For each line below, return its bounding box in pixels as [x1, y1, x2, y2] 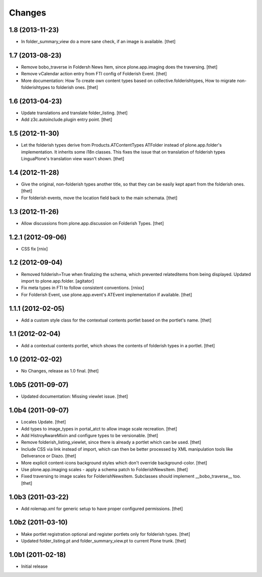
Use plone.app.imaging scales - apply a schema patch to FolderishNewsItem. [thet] [21, 466, 188, 472]
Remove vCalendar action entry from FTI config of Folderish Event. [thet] [21, 71, 167, 77]
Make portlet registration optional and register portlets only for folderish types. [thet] [21, 531, 190, 537]
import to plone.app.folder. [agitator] [21, 278, 94, 284]
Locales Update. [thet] [21, 419, 66, 425]
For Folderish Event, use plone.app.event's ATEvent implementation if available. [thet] [21, 291, 193, 297]
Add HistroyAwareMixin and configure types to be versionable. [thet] [21, 433, 159, 439]
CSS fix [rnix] [21, 246, 48, 252]
